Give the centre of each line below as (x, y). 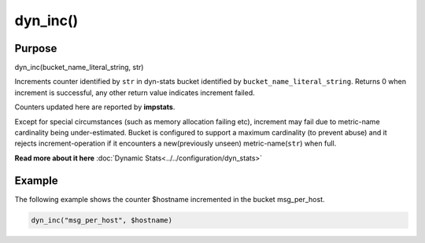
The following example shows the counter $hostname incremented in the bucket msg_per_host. (170, 199)
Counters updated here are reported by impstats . (95, 107)
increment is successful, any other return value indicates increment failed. (135, 92)
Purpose (36, 48)
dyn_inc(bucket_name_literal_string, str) (79, 68)
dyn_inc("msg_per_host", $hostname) (102, 220)
